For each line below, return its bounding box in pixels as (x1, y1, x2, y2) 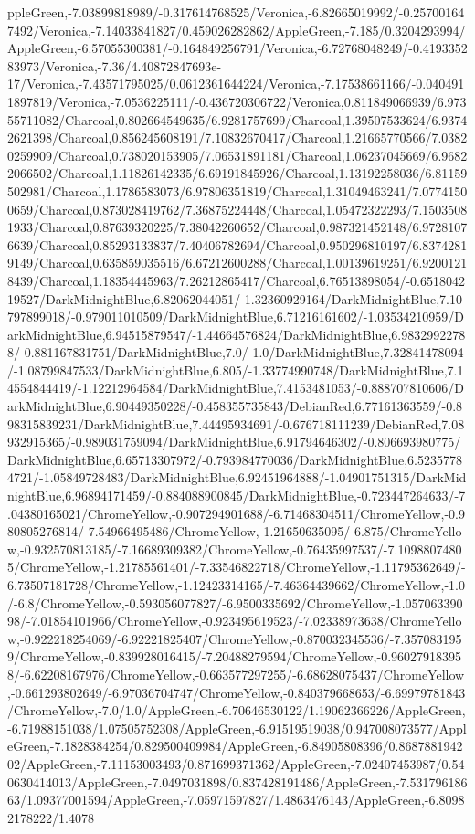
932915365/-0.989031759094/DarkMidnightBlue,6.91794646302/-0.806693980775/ (7, 432, 461, 451)
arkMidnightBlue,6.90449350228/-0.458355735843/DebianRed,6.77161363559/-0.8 (7, 396, 463, 416)
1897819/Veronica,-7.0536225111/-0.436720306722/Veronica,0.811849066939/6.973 (7, 91, 467, 111)
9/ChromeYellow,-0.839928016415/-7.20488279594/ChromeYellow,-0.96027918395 (7, 647, 462, 666)
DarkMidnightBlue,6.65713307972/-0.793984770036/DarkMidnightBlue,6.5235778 (7, 449, 462, 469)
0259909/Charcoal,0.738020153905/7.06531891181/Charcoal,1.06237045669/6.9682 (7, 145, 468, 164)
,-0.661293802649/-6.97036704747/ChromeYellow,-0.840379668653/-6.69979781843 (7, 682, 466, 702)
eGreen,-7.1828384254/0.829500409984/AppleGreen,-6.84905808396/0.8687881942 (7, 736, 463, 755)
